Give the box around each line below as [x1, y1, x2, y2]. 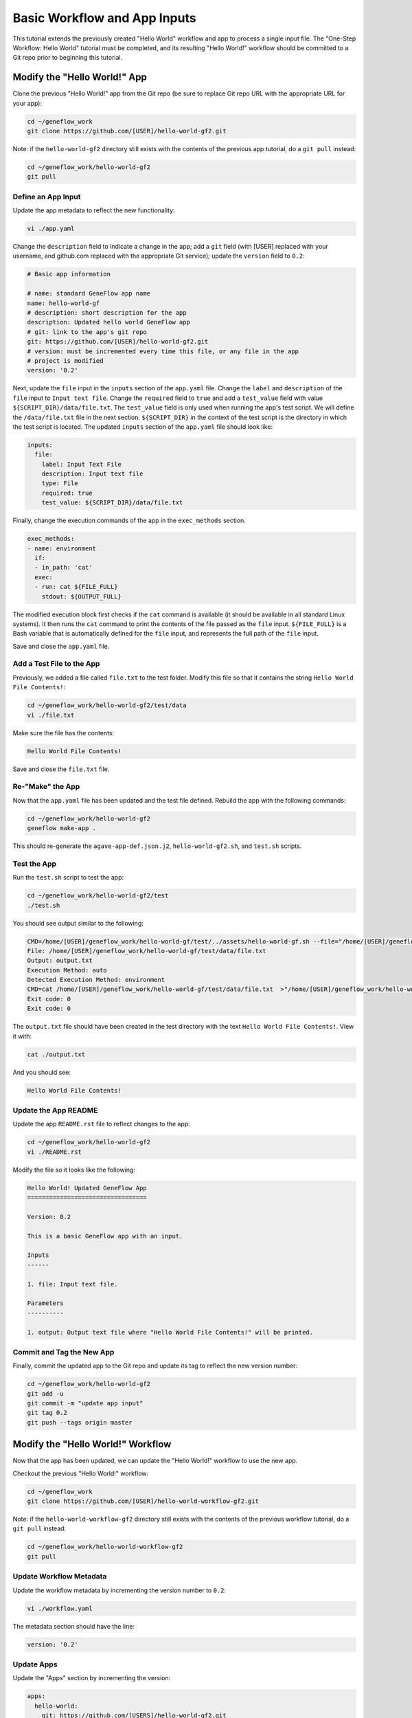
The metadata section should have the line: [12, 1622, 135, 1630]
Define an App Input [12, 192, 81, 201]
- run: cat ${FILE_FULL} [34, 583, 118, 591]
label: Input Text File [41, 460, 122, 468]
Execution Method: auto [27, 966, 108, 974]
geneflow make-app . [27, 825, 96, 832]
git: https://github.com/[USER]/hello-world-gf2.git [27, 337, 209, 346]
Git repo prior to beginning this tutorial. [12, 54, 123, 62]
